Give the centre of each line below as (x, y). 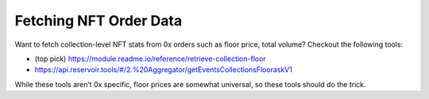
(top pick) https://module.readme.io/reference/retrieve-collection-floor (150, 59)
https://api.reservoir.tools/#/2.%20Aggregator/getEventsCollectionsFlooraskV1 (164, 70)
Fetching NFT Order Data (99, 21)
